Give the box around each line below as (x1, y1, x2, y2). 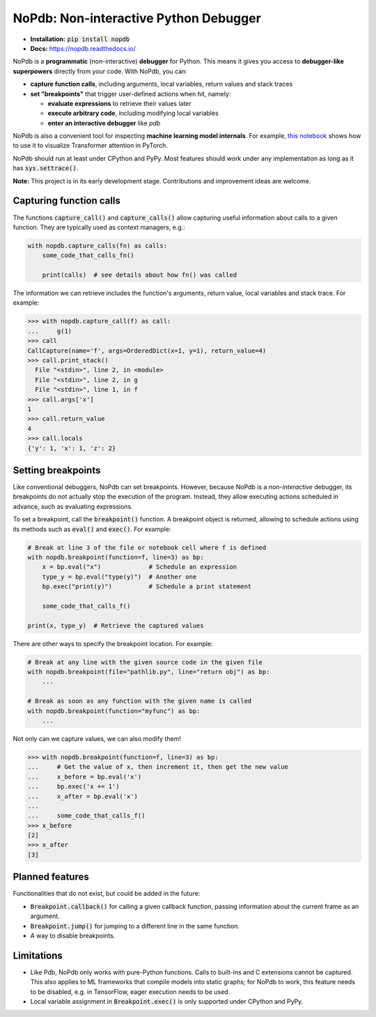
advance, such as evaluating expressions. (13, 502, 134, 510)
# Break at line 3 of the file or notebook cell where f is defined (27, 544, 267, 551)
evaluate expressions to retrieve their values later (47, 99, 191, 107)
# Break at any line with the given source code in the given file (27, 658, 263, 666)
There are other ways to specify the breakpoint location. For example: (13, 639, 213, 648)
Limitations (13, 949, 63, 961)
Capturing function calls (13, 195, 121, 207)
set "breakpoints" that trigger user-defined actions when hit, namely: (30, 89, 231, 98)
